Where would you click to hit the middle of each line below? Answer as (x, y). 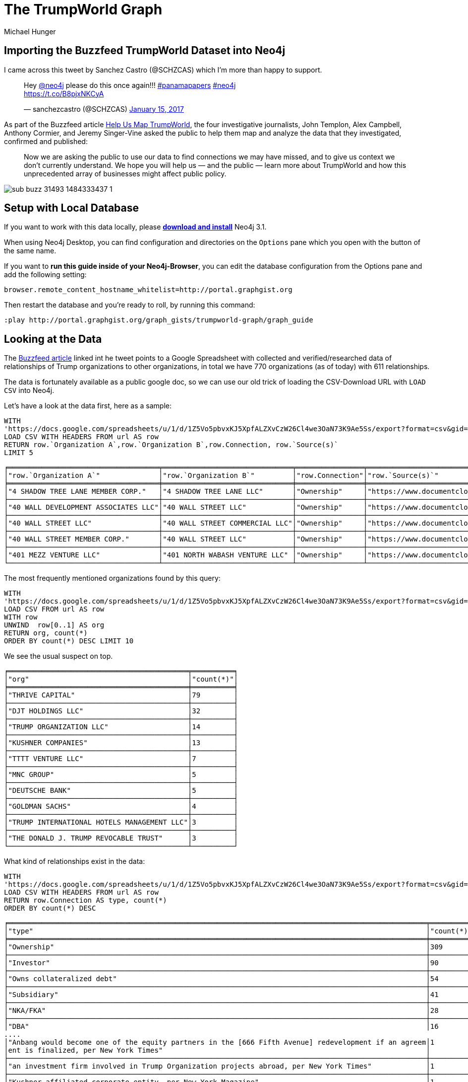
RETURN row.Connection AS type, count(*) (86, 900)
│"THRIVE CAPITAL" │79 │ (121, 695)
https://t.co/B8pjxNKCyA (64, 93)
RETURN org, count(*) (46, 633)
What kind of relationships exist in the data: (75, 861)
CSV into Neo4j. (29, 390)
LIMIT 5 (19, 453)
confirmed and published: (46, 141)
